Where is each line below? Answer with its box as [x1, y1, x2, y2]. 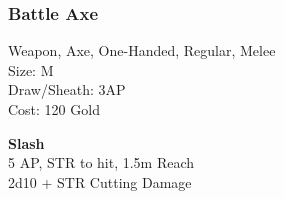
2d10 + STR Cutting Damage [8, 171, 192, 192]
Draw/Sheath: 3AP [8, 79, 126, 100]
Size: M [8, 59, 54, 80]
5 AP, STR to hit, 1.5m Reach [8, 152, 195, 173]
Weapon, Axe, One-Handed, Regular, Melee [8, 40, 276, 61]
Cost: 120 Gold [8, 99, 100, 119]
